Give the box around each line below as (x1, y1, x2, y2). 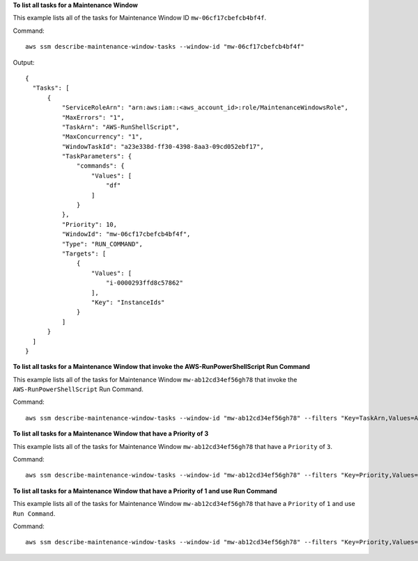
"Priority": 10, (61, 220, 118, 228)
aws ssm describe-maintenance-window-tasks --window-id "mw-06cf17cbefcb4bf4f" (25, 42, 304, 51)
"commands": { (77, 162, 125, 170)
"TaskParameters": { (61, 152, 132, 160)
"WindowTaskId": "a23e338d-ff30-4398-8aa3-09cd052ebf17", (61, 143, 264, 150)
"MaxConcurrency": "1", (61, 133, 143, 141)
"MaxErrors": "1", (61, 113, 125, 121)
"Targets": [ (61, 249, 107, 258)
